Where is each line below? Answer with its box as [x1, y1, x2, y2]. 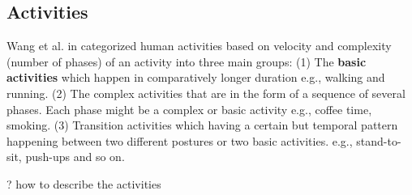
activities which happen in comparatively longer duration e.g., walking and [6, 69, 385, 86]
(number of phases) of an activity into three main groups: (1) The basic [6, 53, 367, 70]
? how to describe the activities [6, 175, 161, 192]
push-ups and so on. [25, 148, 125, 165]
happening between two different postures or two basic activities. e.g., [6, 132, 353, 149]
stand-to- [356, 132, 401, 149]
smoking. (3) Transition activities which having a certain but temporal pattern [6, 117, 398, 134]
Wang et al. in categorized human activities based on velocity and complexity [6, 37, 392, 54]
